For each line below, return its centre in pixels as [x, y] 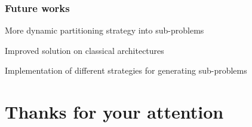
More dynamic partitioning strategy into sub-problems [105, 30]
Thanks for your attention [114, 112]
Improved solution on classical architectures [84, 50]
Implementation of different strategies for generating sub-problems [126, 70]
